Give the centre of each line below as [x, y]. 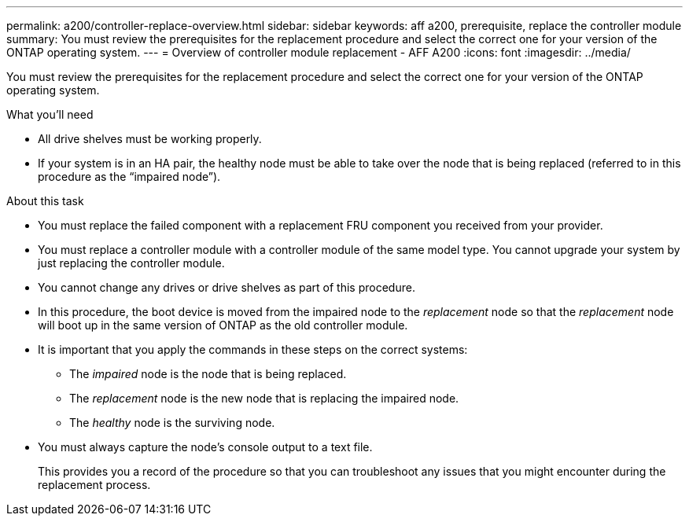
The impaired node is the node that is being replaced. [208, 374]
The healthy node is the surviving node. [172, 423]
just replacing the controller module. [131, 263]
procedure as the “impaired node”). [129, 176]
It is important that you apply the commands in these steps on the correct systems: [253, 349]
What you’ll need [50, 114]
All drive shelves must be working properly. [150, 139]
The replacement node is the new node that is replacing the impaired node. [264, 398]
